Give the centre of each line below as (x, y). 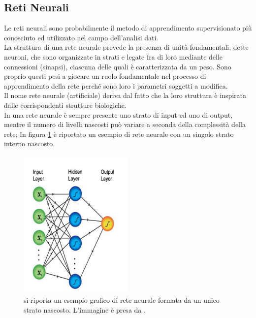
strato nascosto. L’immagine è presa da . (85, 309)
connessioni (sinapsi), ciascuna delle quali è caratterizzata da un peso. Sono (118, 66)
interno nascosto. (30, 143)
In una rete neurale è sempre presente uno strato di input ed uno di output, (118, 114)
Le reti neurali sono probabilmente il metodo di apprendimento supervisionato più (128, 28)
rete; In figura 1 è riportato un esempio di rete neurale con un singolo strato (119, 134)
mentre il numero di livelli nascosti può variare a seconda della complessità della (125, 124)
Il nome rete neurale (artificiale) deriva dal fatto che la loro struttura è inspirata (125, 95)
